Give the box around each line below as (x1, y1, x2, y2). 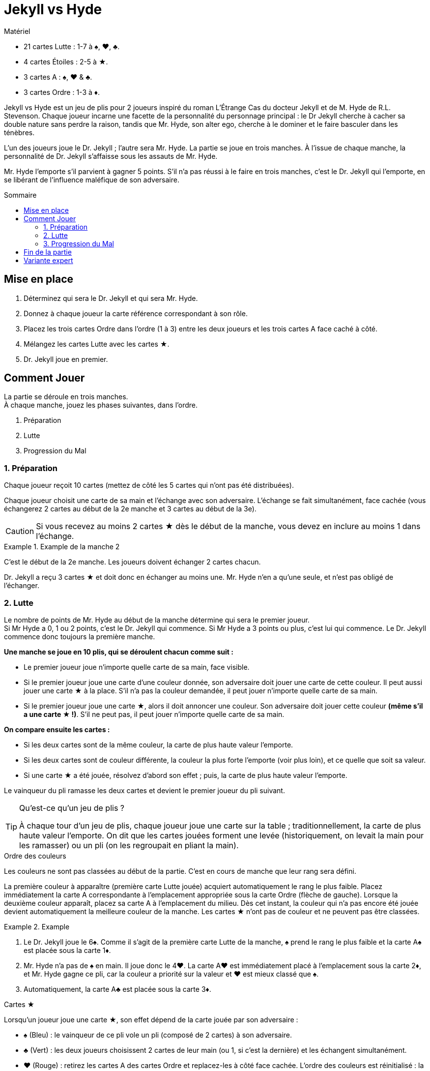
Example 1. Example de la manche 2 (4, 542, 120, 551)
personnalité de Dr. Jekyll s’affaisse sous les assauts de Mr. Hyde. (4, 151, 218, 160)
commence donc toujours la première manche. (4, 632, 155, 641)
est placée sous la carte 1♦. (24, 946, 111, 954)
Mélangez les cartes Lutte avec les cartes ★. (24, 339, 170, 348)
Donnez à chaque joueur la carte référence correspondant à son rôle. (24, 309, 248, 318)
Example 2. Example (4, 922, 70, 931)
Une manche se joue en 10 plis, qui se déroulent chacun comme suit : (4, 647, 233, 656)
